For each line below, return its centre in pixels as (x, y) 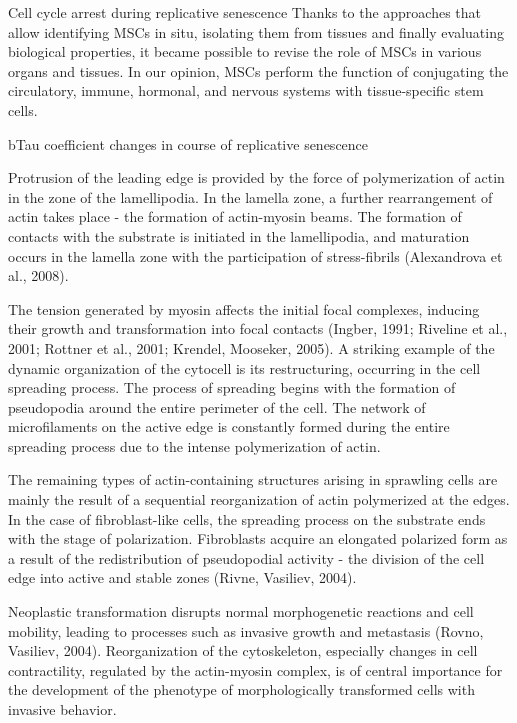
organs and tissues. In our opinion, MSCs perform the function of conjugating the (258, 70)
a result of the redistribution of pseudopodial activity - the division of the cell (246, 557)
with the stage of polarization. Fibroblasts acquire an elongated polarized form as (258, 538)
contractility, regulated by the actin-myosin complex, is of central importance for (255, 669)
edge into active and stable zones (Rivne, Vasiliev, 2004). (182, 577)
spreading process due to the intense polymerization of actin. (194, 445)
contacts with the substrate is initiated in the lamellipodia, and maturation (239, 235)
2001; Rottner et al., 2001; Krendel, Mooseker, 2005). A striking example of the (251, 347)
